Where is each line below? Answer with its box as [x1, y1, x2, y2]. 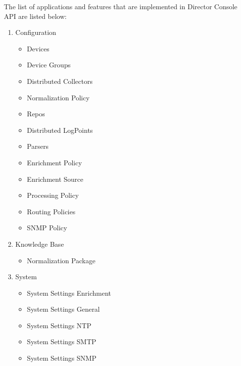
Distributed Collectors [27, 76, 93, 86]
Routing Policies [27, 206, 76, 216]
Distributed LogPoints [27, 125, 93, 135]
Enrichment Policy [27, 157, 82, 167]
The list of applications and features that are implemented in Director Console [4, 1, 238, 11]
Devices [27, 43, 49, 53]
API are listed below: [4, 11, 67, 21]
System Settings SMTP [27, 336, 96, 347]
